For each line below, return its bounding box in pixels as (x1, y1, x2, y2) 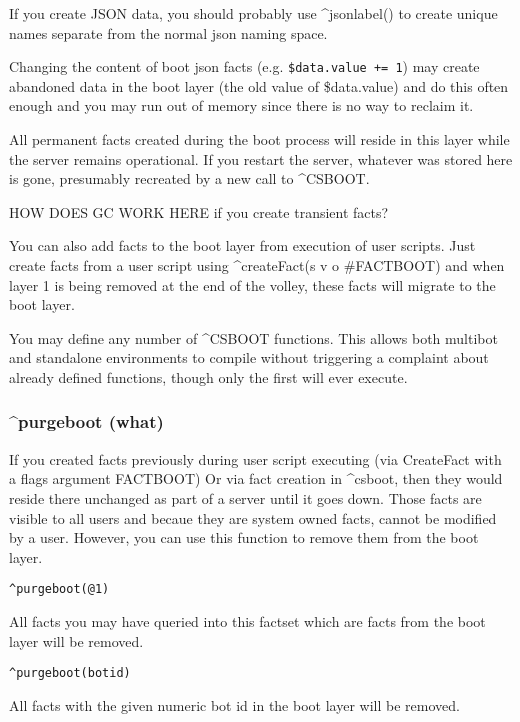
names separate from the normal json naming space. (9, 22, 328, 43)
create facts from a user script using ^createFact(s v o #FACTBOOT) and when (9, 255, 505, 275)
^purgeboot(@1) (9, 582, 110, 597)
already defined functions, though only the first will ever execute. (9, 366, 408, 387)
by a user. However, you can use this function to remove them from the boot (9, 527, 479, 548)
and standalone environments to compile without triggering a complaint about (9, 347, 489, 368)
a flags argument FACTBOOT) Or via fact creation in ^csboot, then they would (9, 468, 503, 489)
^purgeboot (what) (9, 409, 164, 434)
